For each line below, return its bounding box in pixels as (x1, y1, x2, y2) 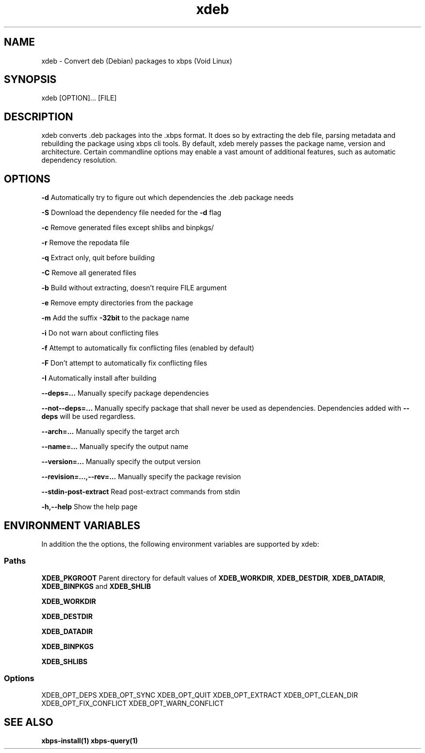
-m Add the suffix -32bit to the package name (41, 314, 189, 322)
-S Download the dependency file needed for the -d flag (41, 208, 222, 217)
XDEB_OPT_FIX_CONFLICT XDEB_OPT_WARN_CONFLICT (41, 699, 224, 708)
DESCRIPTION (4, 110, 73, 123)
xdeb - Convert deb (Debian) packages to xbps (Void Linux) (41, 56, 232, 65)
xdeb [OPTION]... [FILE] (41, 94, 117, 102)
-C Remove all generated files (41, 268, 136, 277)
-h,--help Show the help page (41, 502, 138, 511)
